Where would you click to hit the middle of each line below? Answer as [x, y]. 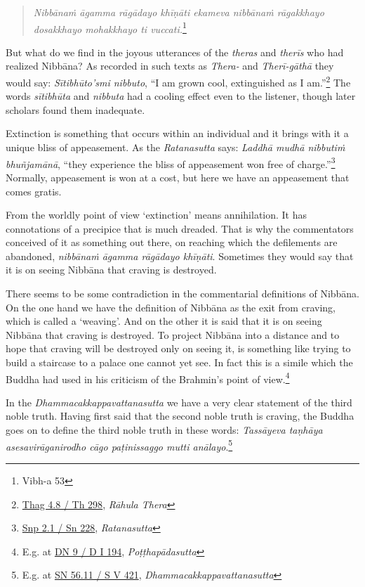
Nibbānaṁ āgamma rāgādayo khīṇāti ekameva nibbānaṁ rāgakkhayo [179, 12]
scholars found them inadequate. [75, 109]
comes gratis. [34, 191]
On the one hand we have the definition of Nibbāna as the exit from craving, [171, 307]
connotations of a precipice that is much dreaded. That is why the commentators [180, 228]
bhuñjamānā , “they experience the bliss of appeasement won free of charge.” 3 [171, 162]
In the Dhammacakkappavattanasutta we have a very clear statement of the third [179, 402]
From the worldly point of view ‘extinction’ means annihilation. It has [157, 215]
